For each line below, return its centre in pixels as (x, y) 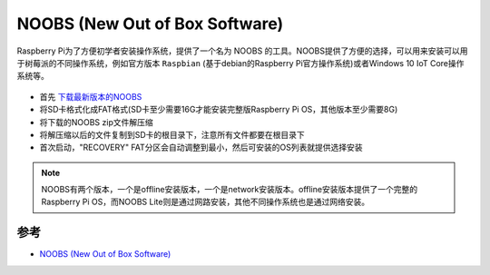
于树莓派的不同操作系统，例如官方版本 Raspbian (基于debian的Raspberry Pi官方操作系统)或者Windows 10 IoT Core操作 (240, 63)
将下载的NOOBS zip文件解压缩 (96, 122)
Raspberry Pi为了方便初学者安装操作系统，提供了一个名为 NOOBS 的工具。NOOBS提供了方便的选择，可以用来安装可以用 (242, 51)
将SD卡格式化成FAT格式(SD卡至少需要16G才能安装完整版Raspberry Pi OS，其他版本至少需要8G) (219, 110)
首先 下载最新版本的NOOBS (91, 96)
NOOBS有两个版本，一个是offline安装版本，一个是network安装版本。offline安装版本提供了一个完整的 (229, 190)
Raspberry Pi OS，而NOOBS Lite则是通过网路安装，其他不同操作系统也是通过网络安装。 (206, 202)
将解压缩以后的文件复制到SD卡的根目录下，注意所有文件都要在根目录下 (172, 134)
